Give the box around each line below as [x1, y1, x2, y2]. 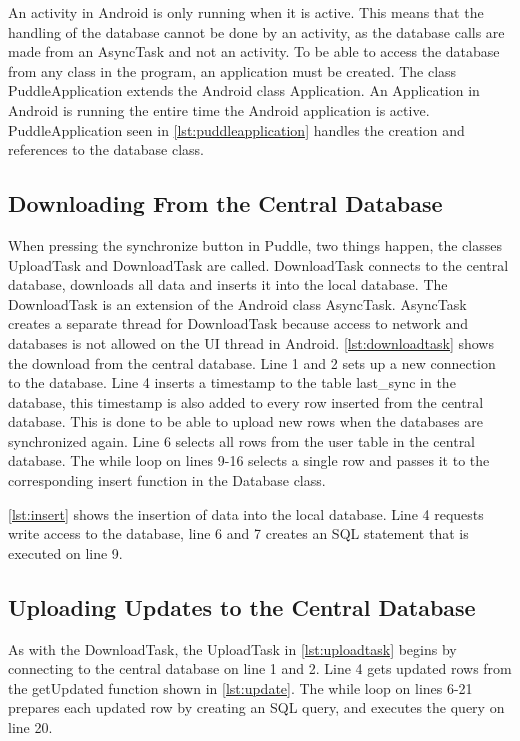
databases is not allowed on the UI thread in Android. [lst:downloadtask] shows [8, 332, 494, 353]
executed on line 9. [8, 542, 123, 563]
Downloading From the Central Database [8, 188, 443, 219]
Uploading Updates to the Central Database [8, 591, 476, 622]
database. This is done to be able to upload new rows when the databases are [8, 411, 483, 432]
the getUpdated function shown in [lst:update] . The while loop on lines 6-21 [8, 677, 473, 698]
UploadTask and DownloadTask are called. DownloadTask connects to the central [8, 254, 509, 275]
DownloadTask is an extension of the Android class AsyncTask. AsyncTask [8, 293, 467, 314]
